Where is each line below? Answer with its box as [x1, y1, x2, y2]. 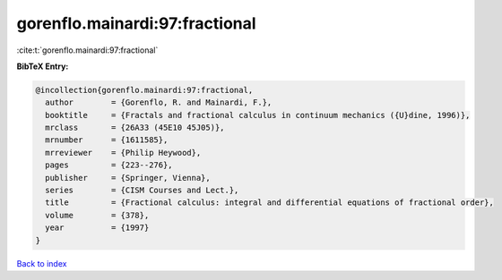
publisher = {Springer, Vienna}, [45, 173, 211, 182]
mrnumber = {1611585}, [45, 135, 169, 145]
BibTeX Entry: [16, 61, 69, 72]
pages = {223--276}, [45, 160, 174, 170]
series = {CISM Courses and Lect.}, [45, 185, 239, 196]
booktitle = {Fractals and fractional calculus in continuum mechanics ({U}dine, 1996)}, [45, 110, 471, 120]
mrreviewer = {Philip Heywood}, [45, 148, 202, 157]
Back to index [16, 258, 67, 268]
